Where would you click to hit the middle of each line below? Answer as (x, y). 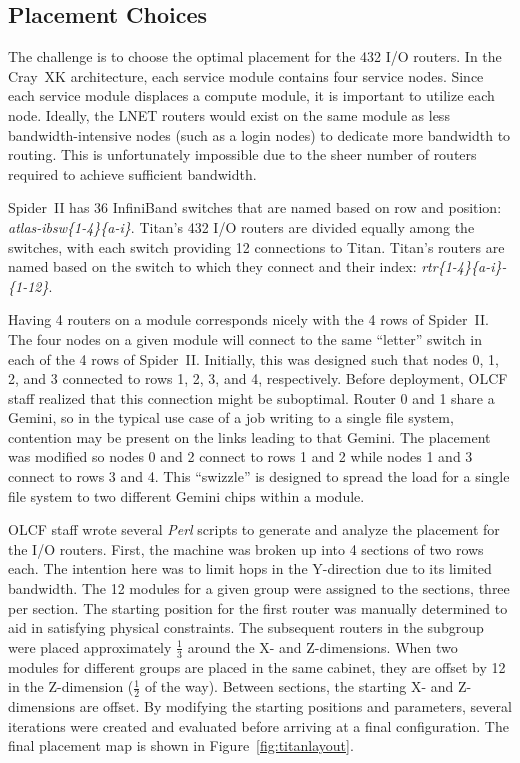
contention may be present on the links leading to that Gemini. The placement (249, 436)
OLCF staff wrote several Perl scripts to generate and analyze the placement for (254, 529)
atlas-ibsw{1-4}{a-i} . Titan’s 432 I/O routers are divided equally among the (241, 226)
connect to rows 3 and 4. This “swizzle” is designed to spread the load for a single (259, 476)
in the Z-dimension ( (71, 686)
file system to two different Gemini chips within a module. (186, 495)
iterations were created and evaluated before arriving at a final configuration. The (258, 725)
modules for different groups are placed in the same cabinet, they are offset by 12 (257, 666)
